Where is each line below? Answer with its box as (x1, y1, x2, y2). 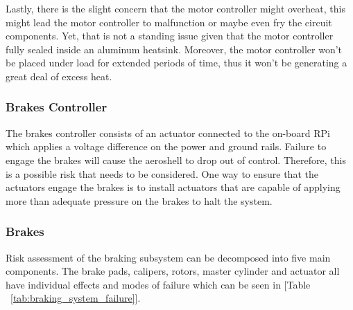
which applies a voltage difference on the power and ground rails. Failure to (6, 139, 327, 154)
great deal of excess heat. (6, 69, 112, 83)
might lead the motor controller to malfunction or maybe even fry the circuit (6, 15, 332, 29)
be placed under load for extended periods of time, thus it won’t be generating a (6, 55, 347, 70)
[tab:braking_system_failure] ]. (10, 291, 141, 305)
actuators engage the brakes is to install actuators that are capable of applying (6, 180, 341, 194)
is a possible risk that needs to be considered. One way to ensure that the (6, 166, 318, 181)
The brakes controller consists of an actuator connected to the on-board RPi (6, 125, 330, 140)
